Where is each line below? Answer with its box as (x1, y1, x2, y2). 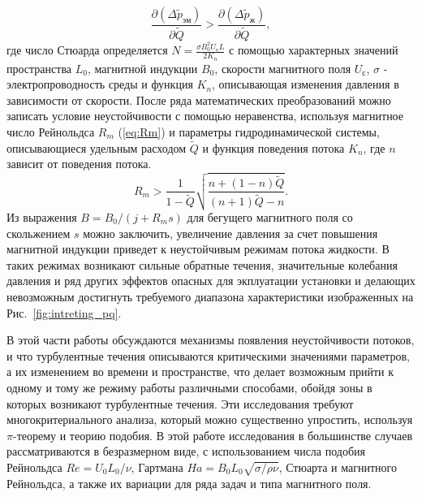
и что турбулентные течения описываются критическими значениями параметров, (6, 347, 410, 364)
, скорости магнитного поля (214, 59, 351, 76)
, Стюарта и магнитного (278, 458, 397, 475)
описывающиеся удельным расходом (6, 139, 187, 156)
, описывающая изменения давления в (212, 76, 399, 93)
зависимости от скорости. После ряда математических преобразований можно (6, 91, 391, 108)
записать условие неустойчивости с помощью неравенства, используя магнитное (6, 107, 404, 124)
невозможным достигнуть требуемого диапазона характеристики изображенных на (6, 287, 414, 305)
